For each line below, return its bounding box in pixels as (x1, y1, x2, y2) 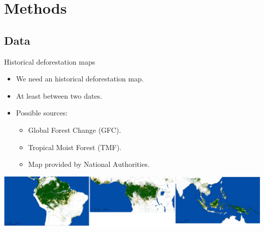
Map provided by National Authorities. (28, 159, 150, 169)
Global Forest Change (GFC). (28, 124, 121, 135)
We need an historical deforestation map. (16, 73, 144, 84)
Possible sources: (16, 107, 68, 118)
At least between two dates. (16, 90, 103, 101)
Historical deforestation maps (4, 56, 95, 67)
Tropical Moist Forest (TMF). (28, 141, 122, 152)
